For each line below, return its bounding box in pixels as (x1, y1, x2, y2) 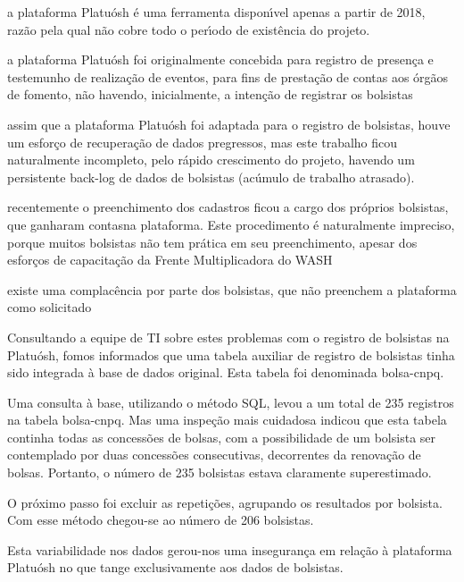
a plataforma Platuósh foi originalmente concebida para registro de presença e (7, 50, 434, 69)
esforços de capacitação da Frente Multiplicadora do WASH (7, 250, 333, 269)
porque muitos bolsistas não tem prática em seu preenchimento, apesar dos (7, 232, 418, 251)
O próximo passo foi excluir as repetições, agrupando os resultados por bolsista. (7, 493, 443, 511)
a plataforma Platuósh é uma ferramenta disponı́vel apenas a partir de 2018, (7, 3, 426, 21)
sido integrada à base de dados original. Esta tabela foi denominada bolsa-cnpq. (7, 363, 444, 382)
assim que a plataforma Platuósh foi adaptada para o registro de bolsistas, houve (7, 114, 451, 133)
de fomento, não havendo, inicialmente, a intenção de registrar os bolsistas (7, 85, 413, 104)
